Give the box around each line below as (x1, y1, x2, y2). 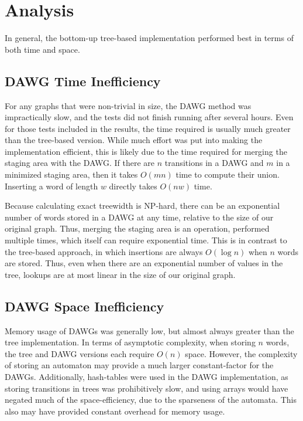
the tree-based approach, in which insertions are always (5, 245, 203, 257)
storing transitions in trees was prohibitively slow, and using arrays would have (5, 382, 288, 394)
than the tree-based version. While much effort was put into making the (5, 134, 263, 146)
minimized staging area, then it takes (5, 168, 138, 181)
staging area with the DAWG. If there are (5, 157, 154, 169)
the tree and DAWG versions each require (5, 347, 154, 359)
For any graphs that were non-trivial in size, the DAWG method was (5, 99, 252, 111)
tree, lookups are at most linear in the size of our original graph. (5, 268, 236, 280)
